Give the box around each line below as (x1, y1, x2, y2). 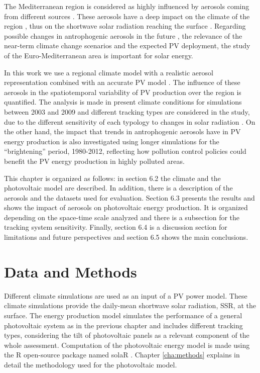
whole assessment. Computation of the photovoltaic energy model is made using (4, 339, 250, 350)
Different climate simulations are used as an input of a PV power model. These (4, 290, 247, 301)
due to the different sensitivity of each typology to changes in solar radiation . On (4, 116, 255, 127)
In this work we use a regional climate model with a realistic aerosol (4, 67, 213, 77)
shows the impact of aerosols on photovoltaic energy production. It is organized (4, 202, 248, 213)
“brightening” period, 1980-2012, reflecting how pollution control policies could (4, 146, 246, 156)
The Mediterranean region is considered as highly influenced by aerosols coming (4, 1, 249, 11)
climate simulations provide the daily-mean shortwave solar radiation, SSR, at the (4, 300, 256, 311)
